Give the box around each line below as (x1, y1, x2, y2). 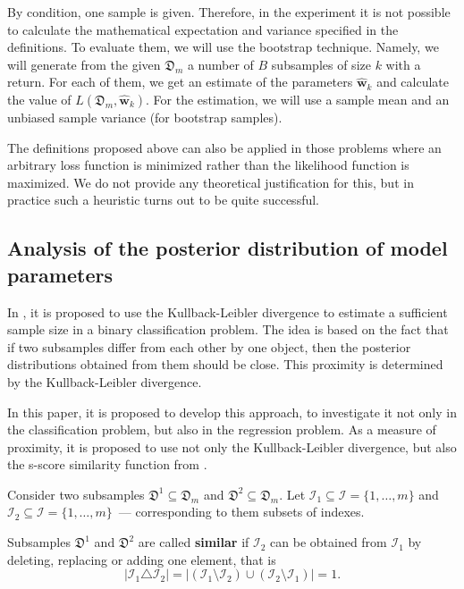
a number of (187, 55, 254, 73)
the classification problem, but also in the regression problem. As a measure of (7, 420, 436, 439)
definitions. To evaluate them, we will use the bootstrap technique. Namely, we (7, 38, 439, 56)
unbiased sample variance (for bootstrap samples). (7, 107, 283, 126)
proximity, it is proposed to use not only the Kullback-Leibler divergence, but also (7, 437, 457, 456)
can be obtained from (270, 533, 387, 551)
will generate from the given (7, 55, 161, 73)
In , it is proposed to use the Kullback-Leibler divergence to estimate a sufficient (7, 302, 448, 321)
